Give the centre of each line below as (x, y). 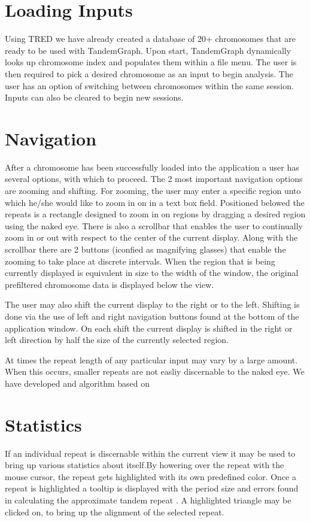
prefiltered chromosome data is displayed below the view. (110, 284)
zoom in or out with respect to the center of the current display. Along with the (151, 237)
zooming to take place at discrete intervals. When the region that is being (140, 261)
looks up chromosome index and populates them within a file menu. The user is (151, 62)
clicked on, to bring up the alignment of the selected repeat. (115, 512)
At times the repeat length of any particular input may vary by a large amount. (151, 359)
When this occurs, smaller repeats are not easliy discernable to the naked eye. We (155, 371)
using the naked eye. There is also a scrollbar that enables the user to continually (154, 225)
